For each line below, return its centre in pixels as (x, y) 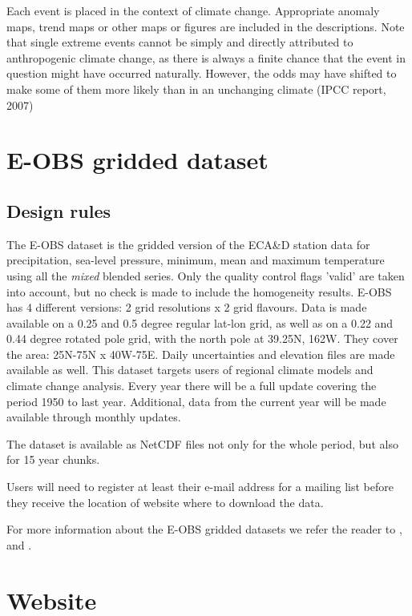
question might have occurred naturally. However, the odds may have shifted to (202, 73)
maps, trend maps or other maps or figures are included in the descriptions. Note (206, 26)
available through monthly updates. (94, 417)
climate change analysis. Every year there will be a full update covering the (192, 386)
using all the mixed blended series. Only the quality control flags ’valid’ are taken (206, 275)
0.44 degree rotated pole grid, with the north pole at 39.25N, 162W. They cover (202, 338)
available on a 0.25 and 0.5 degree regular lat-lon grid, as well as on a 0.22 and (200, 322)
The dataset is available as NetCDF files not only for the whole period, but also (202, 443)
